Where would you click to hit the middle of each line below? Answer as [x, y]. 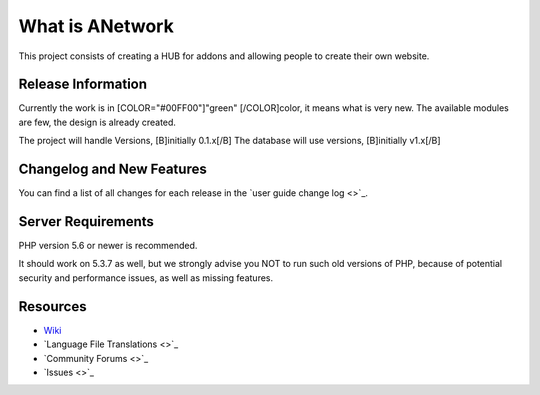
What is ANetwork [96, 26]
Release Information [83, 84]
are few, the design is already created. [97, 122]
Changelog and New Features [112, 169]
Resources [52, 306]
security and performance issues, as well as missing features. [146, 277]
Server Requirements [86, 221]
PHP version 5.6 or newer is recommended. [108, 246]
